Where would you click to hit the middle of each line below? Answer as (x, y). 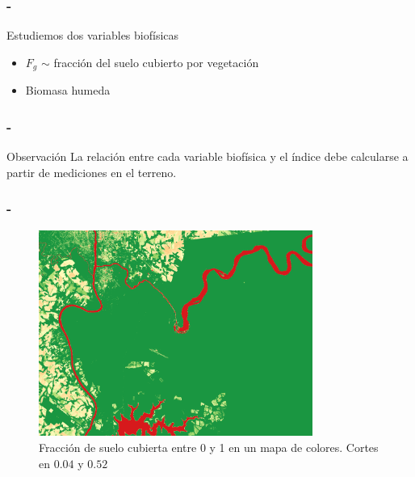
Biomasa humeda (68, 90)
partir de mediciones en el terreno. (92, 172)
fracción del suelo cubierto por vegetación (156, 62)
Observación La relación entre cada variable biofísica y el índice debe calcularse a (207, 156)
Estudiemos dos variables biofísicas (93, 35)
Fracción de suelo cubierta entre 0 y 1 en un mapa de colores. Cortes (209, 447)
